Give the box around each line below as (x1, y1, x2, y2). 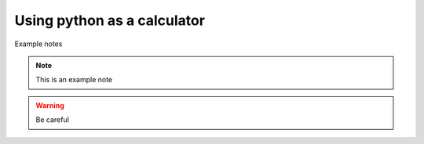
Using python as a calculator (14, 12, 206, 29)
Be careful (35, 115, 70, 124)
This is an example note (35, 75, 113, 85)
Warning (35, 100, 64, 110)
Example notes (14, 39, 63, 49)
